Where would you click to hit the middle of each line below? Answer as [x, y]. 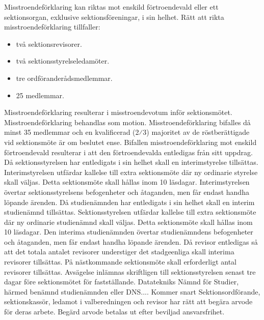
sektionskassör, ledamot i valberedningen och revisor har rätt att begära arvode [128, 301]
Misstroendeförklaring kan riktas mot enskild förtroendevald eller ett [111, 7]
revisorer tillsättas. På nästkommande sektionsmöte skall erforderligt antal [120, 262]
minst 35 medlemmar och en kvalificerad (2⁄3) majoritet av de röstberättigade [127, 132]
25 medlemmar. [40, 95]
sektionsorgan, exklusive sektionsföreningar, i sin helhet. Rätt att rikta [114, 17]
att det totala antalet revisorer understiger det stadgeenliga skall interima [119, 252]
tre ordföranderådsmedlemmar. [64, 78]
